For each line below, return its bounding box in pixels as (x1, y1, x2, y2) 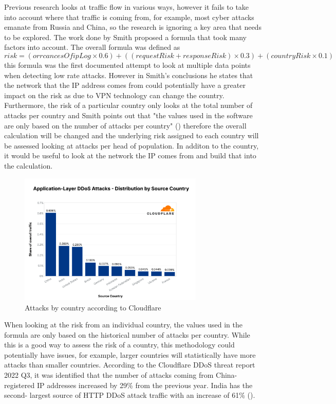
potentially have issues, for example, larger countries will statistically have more (4, 349, 256, 360)
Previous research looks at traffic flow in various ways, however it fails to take (4, 2, 249, 12)
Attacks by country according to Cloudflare (25, 302, 161, 313)
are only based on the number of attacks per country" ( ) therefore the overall (4, 120, 247, 131)
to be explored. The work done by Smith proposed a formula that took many (4, 31, 247, 42)
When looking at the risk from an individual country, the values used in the (4, 319, 242, 330)
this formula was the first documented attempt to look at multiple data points (4, 59, 251, 70)
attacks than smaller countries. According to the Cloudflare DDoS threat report (4, 359, 255, 370)
